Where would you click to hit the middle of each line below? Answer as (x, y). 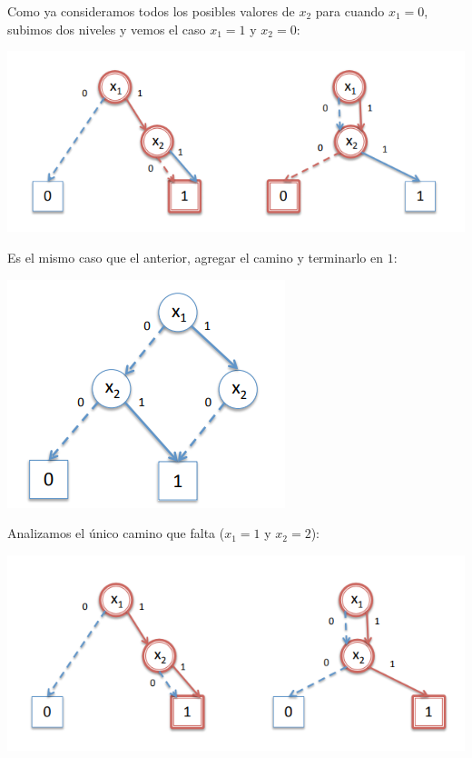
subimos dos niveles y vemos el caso (107, 29)
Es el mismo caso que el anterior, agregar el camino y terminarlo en (195, 258)
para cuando (350, 11)
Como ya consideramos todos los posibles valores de (151, 11)
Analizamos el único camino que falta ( (116, 533)
